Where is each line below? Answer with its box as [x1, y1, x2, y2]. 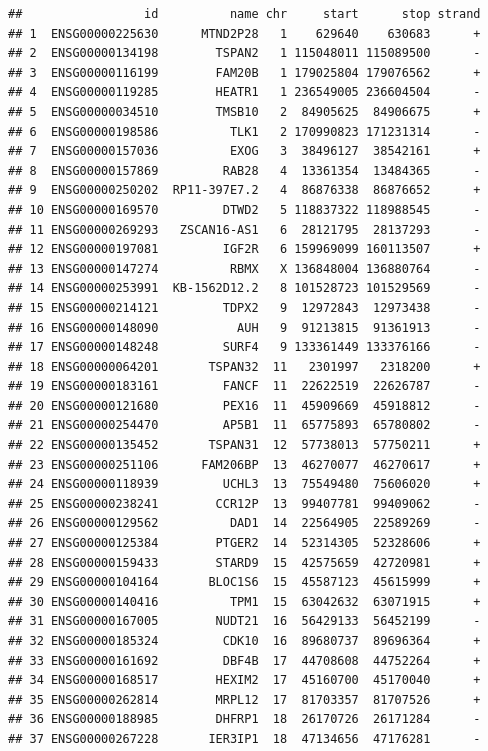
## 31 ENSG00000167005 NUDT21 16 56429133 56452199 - [8, 614, 481, 629]
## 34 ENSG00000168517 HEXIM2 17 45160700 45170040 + [8, 673, 481, 688]
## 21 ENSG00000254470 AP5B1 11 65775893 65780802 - [8, 418, 481, 433]
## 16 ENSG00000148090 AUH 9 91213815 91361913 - [8, 320, 481, 335]
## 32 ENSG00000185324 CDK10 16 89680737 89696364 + [8, 634, 481, 648]
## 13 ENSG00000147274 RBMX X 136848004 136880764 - [8, 261, 481, 276]
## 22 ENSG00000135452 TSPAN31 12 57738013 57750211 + [8, 438, 481, 453]
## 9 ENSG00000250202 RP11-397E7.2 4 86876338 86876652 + [8, 183, 481, 198]
